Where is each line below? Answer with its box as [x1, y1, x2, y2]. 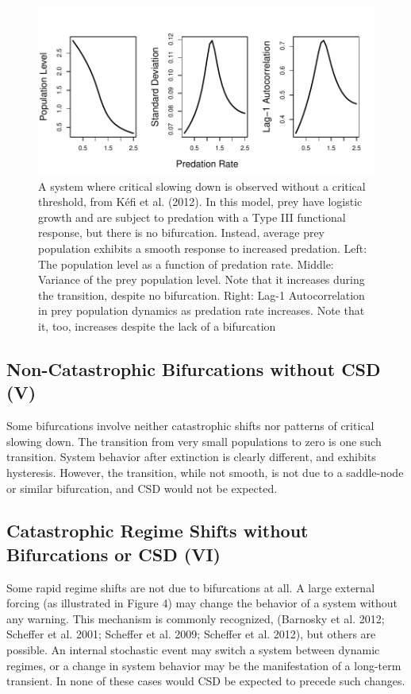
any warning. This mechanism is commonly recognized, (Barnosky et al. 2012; [6, 610, 385, 626]
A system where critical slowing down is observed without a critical [38, 177, 366, 194]
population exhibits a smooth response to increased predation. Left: [38, 239, 367, 256]
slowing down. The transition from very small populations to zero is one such [6, 432, 382, 449]
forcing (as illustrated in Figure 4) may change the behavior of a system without [6, 595, 398, 611]
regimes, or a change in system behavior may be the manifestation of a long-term [6, 657, 401, 673]
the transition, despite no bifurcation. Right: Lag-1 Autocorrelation [38, 286, 365, 303]
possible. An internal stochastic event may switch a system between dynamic [6, 642, 380, 658]
